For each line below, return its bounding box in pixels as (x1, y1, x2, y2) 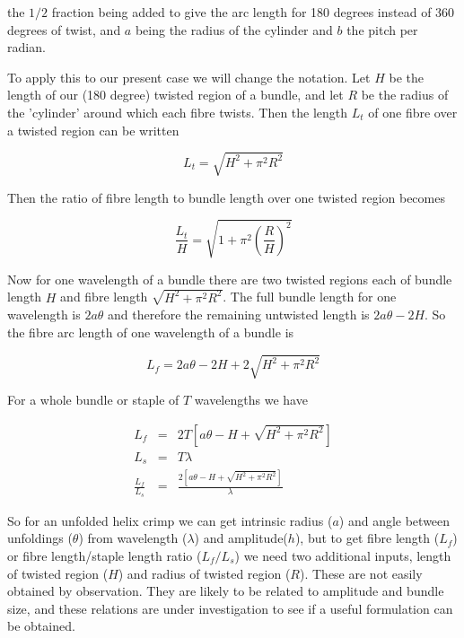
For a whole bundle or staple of (7, 390, 179, 409)
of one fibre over (368, 102, 458, 121)
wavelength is (7, 305, 81, 324)
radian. (7, 38, 46, 57)
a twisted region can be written (7, 120, 179, 139)
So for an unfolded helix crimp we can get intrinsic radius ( (7, 511, 333, 529)
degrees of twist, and (7, 20, 121, 39)
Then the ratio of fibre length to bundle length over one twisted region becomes (7, 188, 445, 206)
